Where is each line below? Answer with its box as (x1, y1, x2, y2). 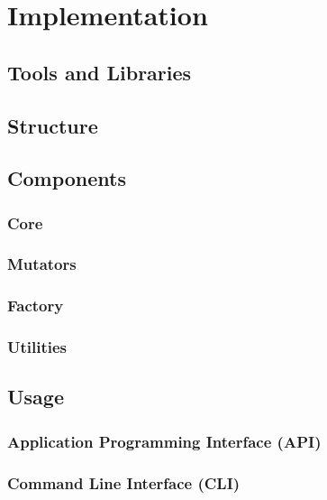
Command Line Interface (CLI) (7, 471, 241, 494)
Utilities (7, 336, 68, 358)
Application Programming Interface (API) (7, 430, 322, 452)
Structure (7, 111, 98, 139)
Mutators (7, 253, 77, 275)
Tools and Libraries (7, 58, 192, 86)
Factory (7, 294, 64, 317)
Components (7, 164, 126, 192)
